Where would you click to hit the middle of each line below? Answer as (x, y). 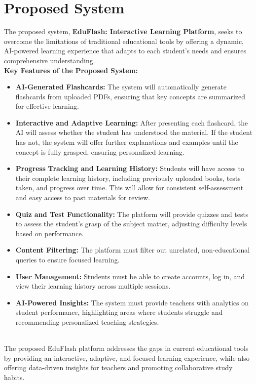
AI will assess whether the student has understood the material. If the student (134, 132)
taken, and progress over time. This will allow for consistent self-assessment (129, 188)
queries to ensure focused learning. (68, 259)
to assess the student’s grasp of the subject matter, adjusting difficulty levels (131, 224)
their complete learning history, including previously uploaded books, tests (128, 178)
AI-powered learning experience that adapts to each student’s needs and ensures (125, 51)
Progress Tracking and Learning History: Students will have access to (130, 168)
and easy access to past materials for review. (83, 197)
